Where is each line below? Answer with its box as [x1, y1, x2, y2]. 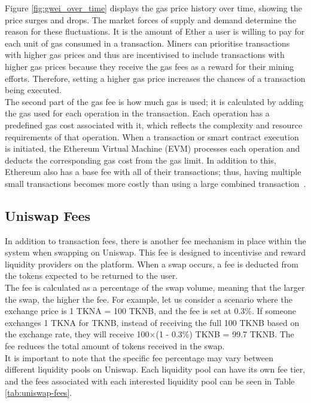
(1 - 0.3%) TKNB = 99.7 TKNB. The [155, 328, 294, 340]
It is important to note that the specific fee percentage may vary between [5, 351, 273, 364]
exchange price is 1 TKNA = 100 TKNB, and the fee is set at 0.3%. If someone [5, 304, 296, 317]
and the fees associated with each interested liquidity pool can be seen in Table [5, 374, 295, 387]
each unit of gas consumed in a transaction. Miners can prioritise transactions [5, 36, 290, 49]
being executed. [5, 84, 62, 96]
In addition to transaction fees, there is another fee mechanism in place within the [5, 234, 306, 247]
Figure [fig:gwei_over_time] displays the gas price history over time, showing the [5, 2, 302, 14]
